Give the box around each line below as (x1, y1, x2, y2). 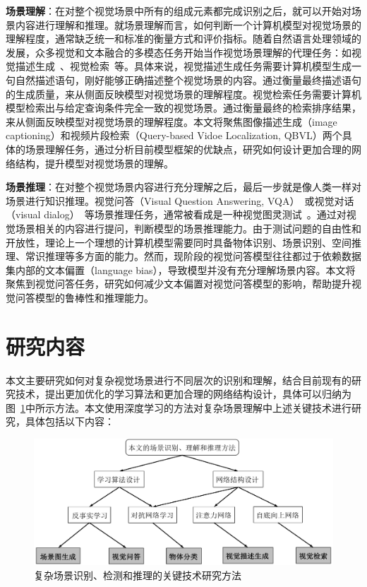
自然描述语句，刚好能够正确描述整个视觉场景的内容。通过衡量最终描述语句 (15, 72, 361, 87)
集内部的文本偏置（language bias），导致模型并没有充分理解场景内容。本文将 (6, 262, 356, 277)
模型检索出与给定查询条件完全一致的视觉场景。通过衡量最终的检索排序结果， (6, 100, 361, 115)
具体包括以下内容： (25, 414, 114, 429)
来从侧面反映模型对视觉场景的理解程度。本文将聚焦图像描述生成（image (6, 114, 337, 129)
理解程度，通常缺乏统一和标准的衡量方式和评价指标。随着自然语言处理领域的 (6, 31, 361, 46)
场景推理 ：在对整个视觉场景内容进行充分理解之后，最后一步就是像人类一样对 (6, 179, 361, 194)
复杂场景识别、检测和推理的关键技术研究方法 (34, 567, 241, 582)
